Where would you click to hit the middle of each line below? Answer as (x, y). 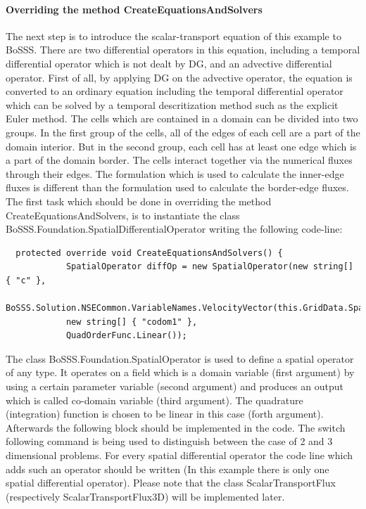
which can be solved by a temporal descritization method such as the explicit (172, 104)
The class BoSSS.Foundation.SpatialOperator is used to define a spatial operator (180, 358)
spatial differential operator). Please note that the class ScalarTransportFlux (171, 483)
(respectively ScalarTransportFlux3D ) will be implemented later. (145, 496)
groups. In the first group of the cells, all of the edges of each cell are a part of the (183, 132)
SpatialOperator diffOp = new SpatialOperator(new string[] (209, 267)
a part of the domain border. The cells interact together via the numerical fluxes (179, 160)
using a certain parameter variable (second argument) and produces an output (175, 386)
